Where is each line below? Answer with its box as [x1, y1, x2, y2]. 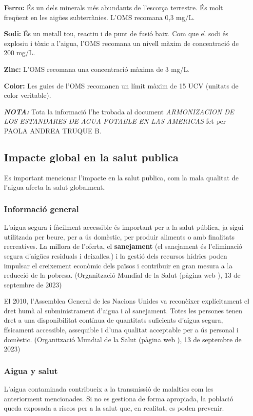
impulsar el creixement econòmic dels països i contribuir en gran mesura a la [4, 260, 233, 270]
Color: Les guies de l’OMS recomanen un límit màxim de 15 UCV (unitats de [4, 80, 238, 90]
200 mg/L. [4, 47, 35, 58]
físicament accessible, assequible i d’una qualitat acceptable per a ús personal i [4, 325, 239, 335]
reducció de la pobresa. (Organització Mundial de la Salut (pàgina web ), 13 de [4, 270, 241, 280]
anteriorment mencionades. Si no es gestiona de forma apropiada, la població [4, 393, 234, 403]
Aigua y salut [4, 364, 58, 376]
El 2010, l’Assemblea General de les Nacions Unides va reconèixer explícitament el [4, 296, 250, 306]
